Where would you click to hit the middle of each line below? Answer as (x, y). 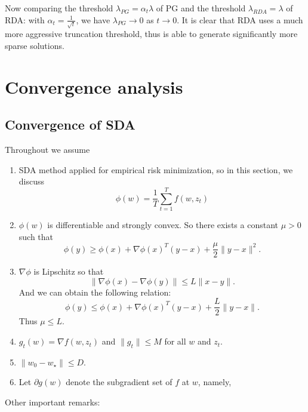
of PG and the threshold (201, 8)
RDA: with (25, 19)
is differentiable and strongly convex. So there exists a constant (163, 224)
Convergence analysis (94, 86)
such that (36, 236)
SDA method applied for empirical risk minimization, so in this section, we (156, 169)
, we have (93, 19)
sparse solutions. (35, 45)
